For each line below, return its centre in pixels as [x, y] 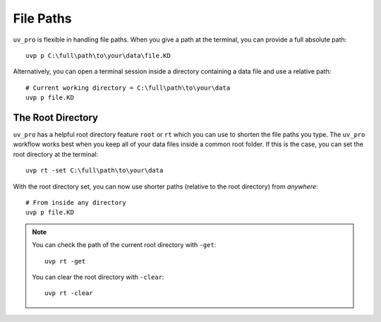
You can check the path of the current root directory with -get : [124, 245]
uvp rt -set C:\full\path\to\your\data [95, 171]
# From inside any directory [76, 202]
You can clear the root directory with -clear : [98, 277]
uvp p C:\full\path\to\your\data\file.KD [98, 55]
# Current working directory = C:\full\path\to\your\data [128, 88]
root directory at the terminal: [56, 154]
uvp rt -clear [69, 293]
